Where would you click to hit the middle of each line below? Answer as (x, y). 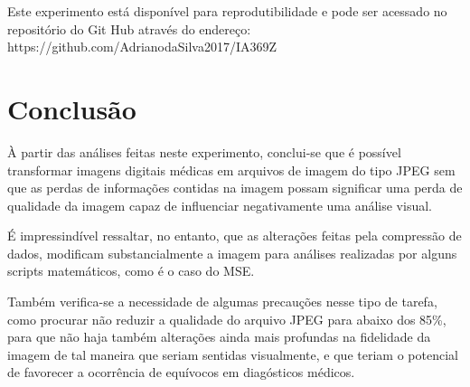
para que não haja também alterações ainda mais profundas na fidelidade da (219, 337)
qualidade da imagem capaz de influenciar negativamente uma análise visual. (220, 205)
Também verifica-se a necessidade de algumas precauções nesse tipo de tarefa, (222, 302)
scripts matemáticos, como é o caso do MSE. (131, 271)
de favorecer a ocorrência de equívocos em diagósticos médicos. (181, 372)
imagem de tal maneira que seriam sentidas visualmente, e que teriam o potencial (233, 354)
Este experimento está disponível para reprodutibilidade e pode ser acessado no (227, 11)
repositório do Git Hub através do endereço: (129, 28)
